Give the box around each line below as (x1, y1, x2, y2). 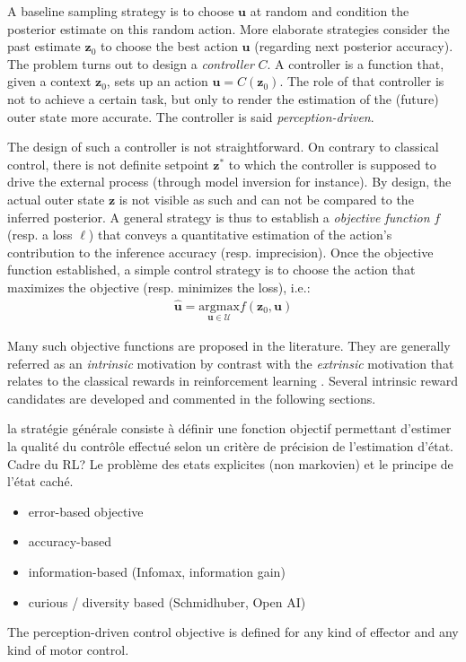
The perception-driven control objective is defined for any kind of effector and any (7, 623, 459, 641)
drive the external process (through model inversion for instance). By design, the (7, 172, 452, 191)
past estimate (7, 37, 81, 56)
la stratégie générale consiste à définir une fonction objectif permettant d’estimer (7, 419, 452, 438)
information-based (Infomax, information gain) (28, 562, 286, 580)
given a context (7, 72, 92, 91)
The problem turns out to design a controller (7, 54, 254, 73)
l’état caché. (7, 472, 74, 491)
